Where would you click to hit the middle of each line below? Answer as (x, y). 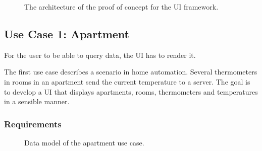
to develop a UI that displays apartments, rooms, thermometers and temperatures (131, 91)
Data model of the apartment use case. (84, 142)
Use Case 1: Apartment (67, 33)
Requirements (33, 124)
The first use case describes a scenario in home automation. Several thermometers (131, 72)
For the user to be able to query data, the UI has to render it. (100, 55)
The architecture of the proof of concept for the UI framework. (121, 7)
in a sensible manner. (37, 101)
